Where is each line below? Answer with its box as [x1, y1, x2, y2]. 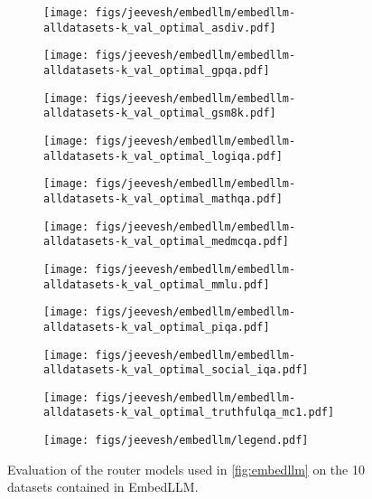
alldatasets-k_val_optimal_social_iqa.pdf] [43, 363, 309, 377]
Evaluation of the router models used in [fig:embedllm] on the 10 [7, 459, 365, 478]
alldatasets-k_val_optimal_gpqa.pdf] [43, 63, 270, 77]
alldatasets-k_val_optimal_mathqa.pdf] [43, 192, 283, 205]
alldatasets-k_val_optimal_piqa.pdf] [43, 320, 270, 334]
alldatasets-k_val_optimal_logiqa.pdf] [43, 149, 283, 163]
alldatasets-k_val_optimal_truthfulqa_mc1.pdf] [43, 406, 335, 419]
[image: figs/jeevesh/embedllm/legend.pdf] [43, 434, 309, 447]
